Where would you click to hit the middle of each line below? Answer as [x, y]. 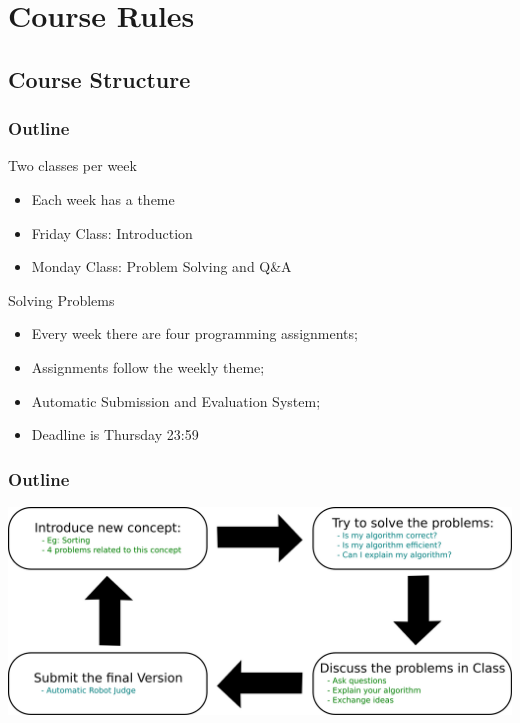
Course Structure [99, 78]
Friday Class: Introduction [112, 232]
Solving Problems [61, 299]
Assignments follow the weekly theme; [148, 366]
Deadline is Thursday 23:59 [115, 434]
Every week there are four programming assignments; [194, 333]
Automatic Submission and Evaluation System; [176, 400]
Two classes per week [72, 165]
